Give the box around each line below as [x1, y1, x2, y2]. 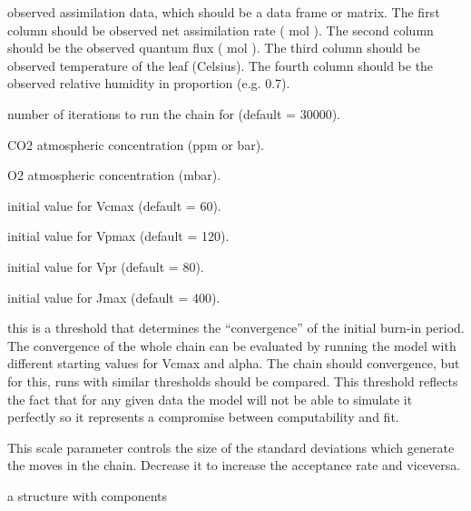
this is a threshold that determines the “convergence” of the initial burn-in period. [7, 318, 465, 337]
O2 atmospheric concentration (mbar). [7, 165, 221, 185]
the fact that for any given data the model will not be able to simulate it [7, 389, 413, 408]
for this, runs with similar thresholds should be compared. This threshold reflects [7, 371, 458, 390]
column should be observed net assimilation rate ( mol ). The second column [7, 20, 434, 39]
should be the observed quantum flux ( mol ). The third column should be [7, 38, 420, 57]
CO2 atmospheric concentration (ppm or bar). [7, 135, 264, 154]
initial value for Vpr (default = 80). [7, 256, 204, 276]
